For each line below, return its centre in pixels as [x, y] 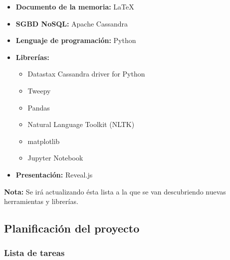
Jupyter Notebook [55, 158]
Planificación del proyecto [72, 228]
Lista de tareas [34, 253]
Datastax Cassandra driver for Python [86, 74]
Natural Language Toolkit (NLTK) [81, 124]
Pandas [39, 107]
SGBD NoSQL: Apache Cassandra [72, 23]
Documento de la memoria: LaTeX [75, 6]
